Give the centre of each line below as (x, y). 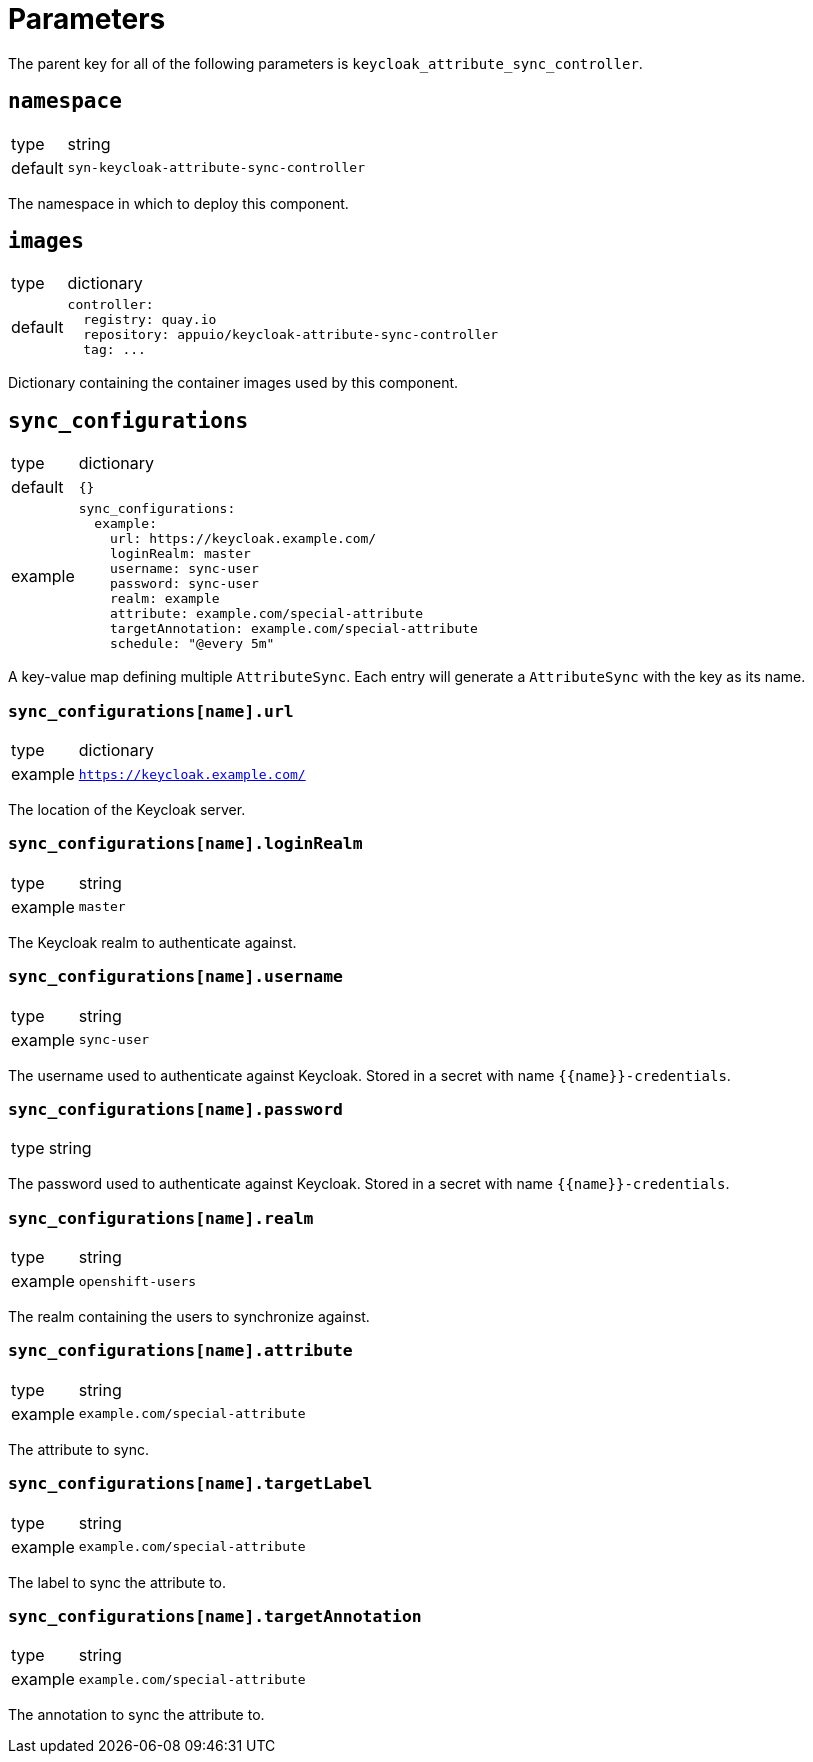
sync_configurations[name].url (151, 711)
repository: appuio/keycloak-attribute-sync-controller (291, 335)
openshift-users (137, 1281)
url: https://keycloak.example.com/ (243, 539)
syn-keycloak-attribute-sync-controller (216, 168)
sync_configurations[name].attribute (180, 1351)
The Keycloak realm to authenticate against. (152, 942)
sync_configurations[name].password (175, 1109)
